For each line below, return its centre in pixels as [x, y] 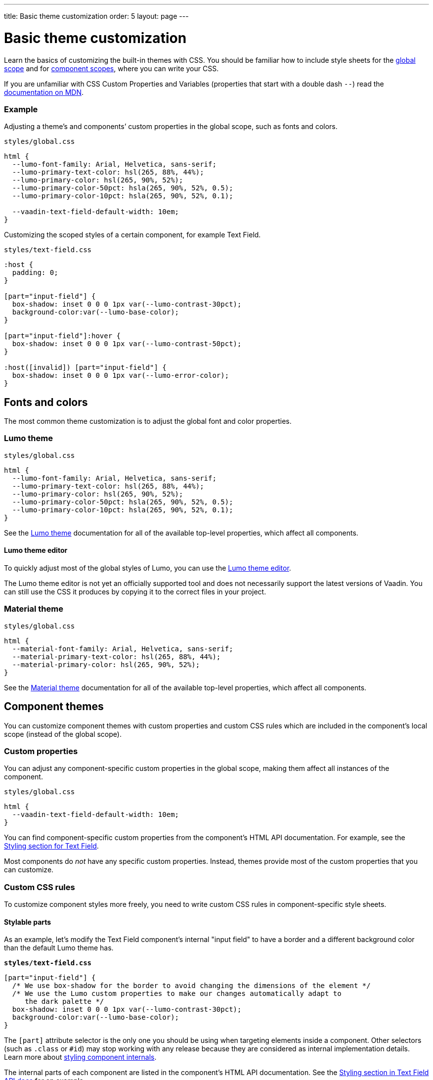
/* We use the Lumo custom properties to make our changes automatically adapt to [177, 994]
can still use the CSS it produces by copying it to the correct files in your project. [135, 592]
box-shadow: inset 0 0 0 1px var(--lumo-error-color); [121, 376]
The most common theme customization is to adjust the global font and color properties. [148, 421]
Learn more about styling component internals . [80, 1057]
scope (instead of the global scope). [63, 734]
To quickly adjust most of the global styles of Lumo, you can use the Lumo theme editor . [148, 568]
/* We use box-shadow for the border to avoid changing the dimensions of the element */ [191, 986]
